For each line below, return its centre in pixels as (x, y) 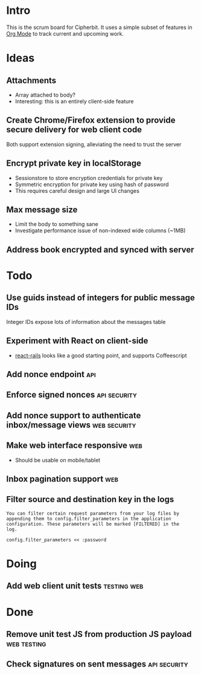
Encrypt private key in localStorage (74, 163)
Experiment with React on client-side (77, 341)
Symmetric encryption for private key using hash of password (92, 184)
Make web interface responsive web (75, 446)
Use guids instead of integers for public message (101, 298)
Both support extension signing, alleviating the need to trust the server (94, 144)
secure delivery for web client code (74, 130)
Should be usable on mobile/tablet (58, 460)
